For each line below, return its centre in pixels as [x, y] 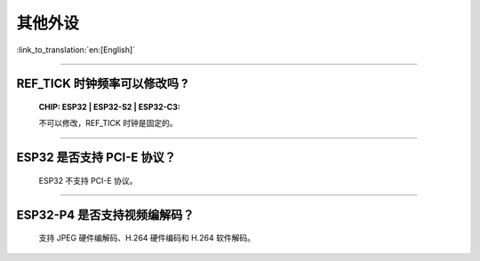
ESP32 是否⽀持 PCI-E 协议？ [96, 158]
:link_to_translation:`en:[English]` [76, 50]
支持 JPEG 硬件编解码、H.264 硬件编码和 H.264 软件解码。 [147, 238]
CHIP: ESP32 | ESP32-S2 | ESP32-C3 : [110, 107]
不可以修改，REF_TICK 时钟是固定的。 [108, 123]
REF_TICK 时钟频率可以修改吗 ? [102, 84]
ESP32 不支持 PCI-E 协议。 [88, 180]
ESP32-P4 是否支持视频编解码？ [105, 214]
